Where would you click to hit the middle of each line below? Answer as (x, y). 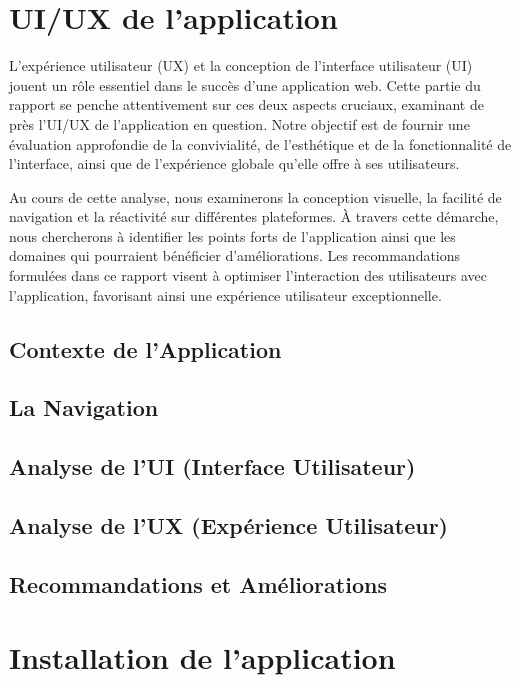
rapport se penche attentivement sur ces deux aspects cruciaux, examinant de (246, 104)
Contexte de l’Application (145, 348)
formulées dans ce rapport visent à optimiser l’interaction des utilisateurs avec (248, 275)
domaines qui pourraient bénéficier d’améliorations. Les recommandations (235, 255)
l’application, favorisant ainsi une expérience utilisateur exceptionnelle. (225, 294)
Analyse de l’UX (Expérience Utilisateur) (229, 524)
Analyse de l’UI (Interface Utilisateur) (212, 466)
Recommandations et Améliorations (198, 583)
